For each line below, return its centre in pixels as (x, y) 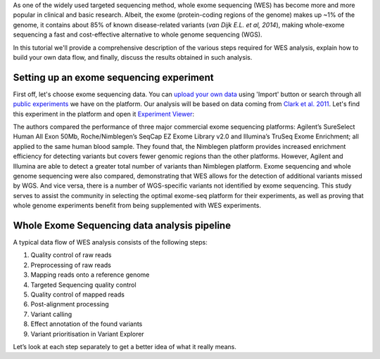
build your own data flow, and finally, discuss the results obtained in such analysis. (133, 57)
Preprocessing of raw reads (71, 265)
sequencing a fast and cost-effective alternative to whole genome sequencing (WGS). (138, 34)
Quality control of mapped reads (77, 294)
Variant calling (51, 314)
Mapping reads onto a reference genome (90, 275)
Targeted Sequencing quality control (83, 285)
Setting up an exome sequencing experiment (113, 77)
